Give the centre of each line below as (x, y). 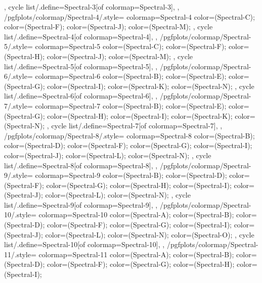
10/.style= (20, 215)
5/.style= (18, 46)
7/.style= (18, 105)
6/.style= (18, 76)
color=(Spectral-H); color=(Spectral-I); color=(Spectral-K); (140, 115)
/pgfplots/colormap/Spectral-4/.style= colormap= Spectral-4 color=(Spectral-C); (129, 16)
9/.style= (18, 175)
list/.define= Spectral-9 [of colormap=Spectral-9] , (79, 204)
